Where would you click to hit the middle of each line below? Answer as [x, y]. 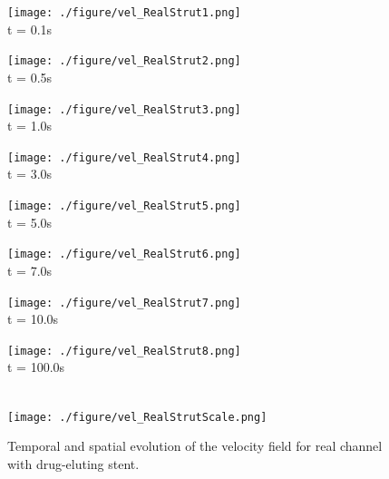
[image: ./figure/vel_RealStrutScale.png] [137, 417]
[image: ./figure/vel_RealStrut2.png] [124, 61]
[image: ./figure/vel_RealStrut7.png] [124, 303]
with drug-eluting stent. [73, 463]
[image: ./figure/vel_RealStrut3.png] [124, 109]
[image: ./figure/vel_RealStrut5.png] [124, 206]
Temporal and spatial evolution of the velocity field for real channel [195, 446]
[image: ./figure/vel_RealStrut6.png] [124, 254]
